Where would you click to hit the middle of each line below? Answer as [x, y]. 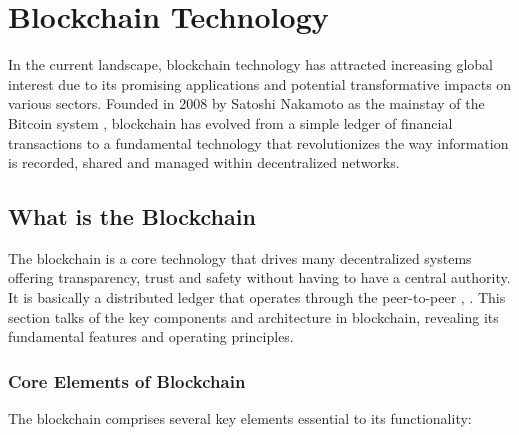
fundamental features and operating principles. [151, 336]
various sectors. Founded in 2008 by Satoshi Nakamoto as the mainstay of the [246, 103]
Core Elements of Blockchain [127, 380]
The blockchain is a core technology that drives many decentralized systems [240, 257]
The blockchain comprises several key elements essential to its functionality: [240, 418]
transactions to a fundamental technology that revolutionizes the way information [258, 142]
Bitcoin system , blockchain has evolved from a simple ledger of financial [230, 122]
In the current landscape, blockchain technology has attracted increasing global [250, 64]
